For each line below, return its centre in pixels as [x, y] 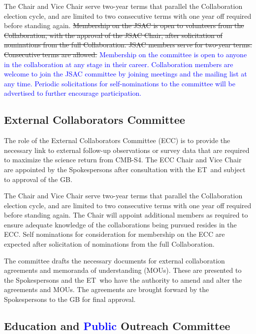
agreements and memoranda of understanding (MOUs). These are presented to [123, 270]
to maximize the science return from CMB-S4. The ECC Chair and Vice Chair [123, 160]
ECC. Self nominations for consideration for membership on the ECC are [114, 234]
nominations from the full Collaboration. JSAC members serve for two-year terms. [128, 45]
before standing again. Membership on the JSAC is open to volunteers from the [124, 25]
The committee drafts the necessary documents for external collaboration [114, 260]
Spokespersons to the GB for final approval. [70, 299]
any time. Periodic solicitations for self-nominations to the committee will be [120, 83]
